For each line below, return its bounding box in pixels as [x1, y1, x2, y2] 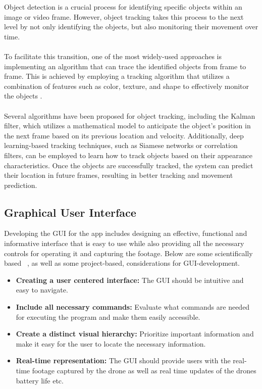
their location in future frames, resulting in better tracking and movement [4, 170, 233, 180]
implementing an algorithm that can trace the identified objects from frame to [4, 61, 246, 71]
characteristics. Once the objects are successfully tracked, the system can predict [4, 160, 253, 170]
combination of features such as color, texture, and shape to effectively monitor [4, 80, 249, 91]
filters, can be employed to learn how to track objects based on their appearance [4, 150, 252, 160]
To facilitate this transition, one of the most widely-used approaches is [4, 51, 222, 61]
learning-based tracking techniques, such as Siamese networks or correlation [4, 140, 238, 151]
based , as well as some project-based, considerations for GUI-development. [4, 258, 240, 268]
